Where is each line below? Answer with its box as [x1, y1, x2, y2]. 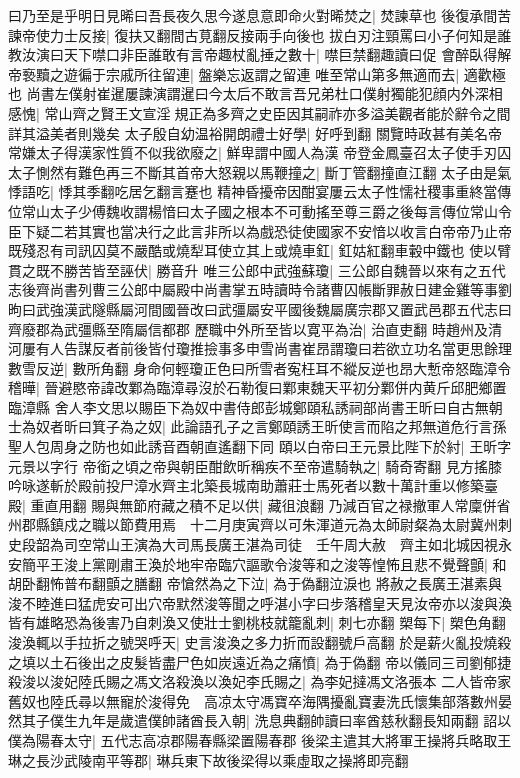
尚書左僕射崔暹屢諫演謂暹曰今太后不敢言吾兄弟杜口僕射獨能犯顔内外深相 [26, 83, 503, 104]
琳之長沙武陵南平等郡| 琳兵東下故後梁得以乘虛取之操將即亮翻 [8, 749, 409, 770]
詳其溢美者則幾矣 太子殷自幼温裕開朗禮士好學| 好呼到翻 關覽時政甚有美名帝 [8, 122, 502, 143]
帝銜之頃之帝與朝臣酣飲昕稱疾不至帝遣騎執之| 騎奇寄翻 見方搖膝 [82, 455, 502, 476]
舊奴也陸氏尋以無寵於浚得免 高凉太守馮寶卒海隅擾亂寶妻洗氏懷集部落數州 [8, 690, 498, 711]
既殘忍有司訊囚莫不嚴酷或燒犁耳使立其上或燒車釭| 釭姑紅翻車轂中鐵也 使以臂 [8, 240, 512, 261]
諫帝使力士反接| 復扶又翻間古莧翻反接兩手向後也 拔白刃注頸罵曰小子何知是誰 [8, 24, 512, 45]
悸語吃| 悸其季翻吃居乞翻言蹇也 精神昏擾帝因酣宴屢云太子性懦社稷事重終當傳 [8, 181, 512, 202]
